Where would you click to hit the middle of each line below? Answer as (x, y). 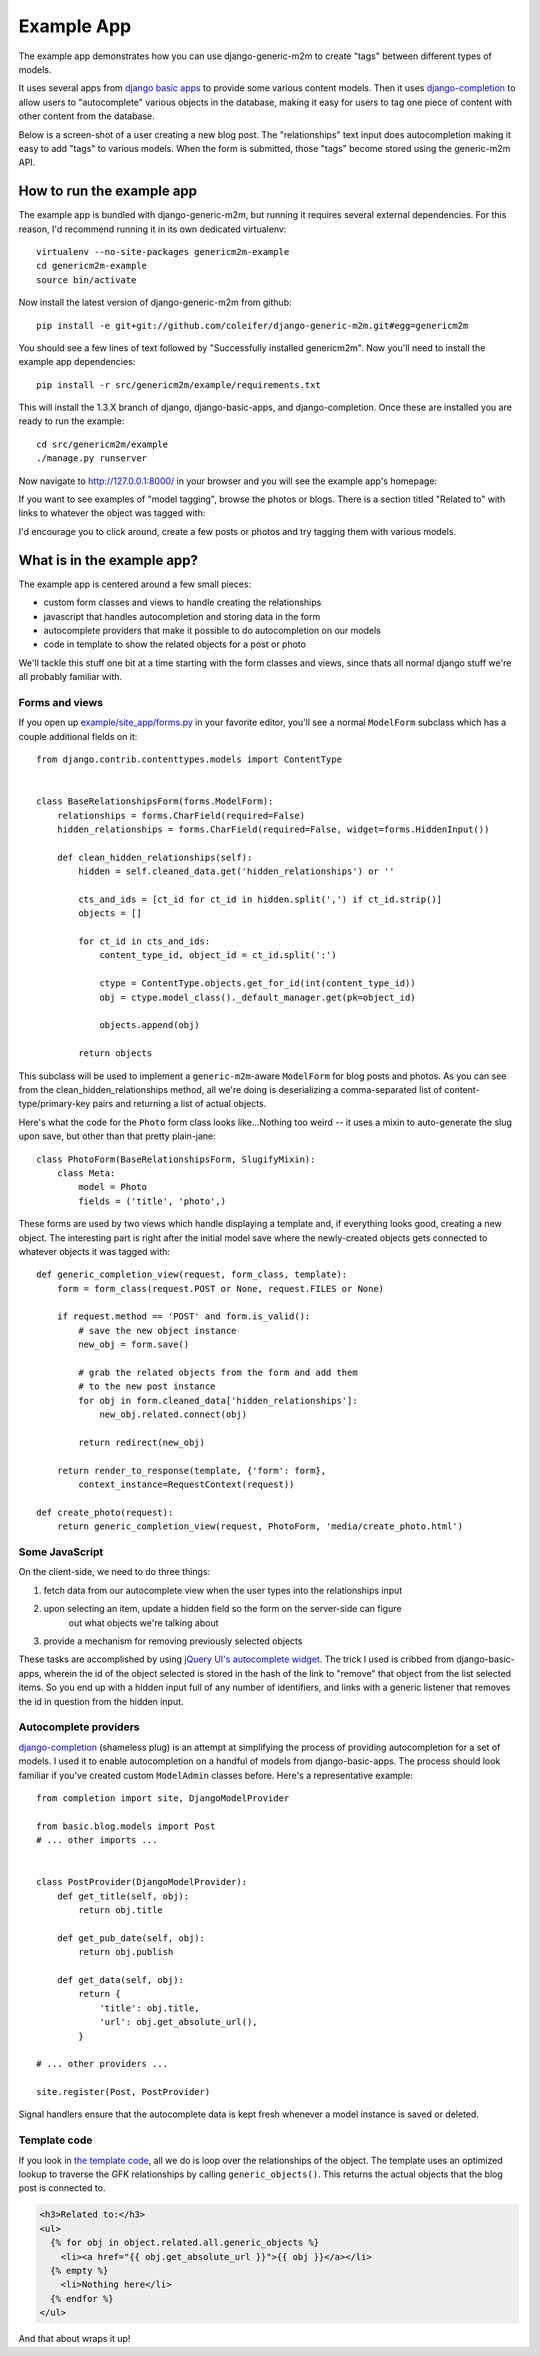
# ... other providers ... (102, 2064)
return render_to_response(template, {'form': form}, (191, 1470)
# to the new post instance (147, 1386)
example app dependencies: (77, 362)
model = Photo (113, 1187)
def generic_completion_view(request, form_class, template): (192, 1274)
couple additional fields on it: (78, 736)
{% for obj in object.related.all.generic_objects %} (185, 2243)
